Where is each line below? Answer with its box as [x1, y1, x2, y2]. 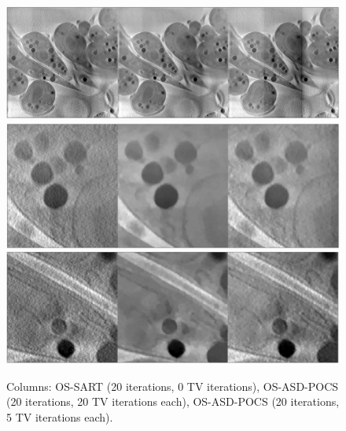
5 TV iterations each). [6, 409, 113, 425]
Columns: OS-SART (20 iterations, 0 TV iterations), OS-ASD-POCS [6, 377, 339, 394]
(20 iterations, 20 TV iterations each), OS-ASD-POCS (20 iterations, [6, 393, 340, 410]
